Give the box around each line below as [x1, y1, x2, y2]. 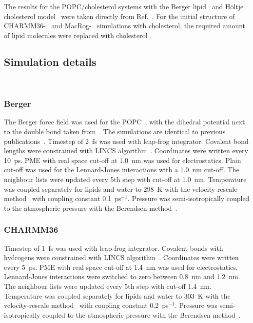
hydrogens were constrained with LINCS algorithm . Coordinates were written [4, 252, 239, 262]
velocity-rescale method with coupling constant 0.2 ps [4, 300, 169, 310]
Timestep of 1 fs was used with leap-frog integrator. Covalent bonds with [4, 242, 223, 253]
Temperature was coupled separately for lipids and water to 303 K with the [4, 290, 231, 301]
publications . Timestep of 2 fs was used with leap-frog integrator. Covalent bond [4, 136, 249, 146]
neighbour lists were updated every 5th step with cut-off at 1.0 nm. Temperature [4, 174, 247, 184]
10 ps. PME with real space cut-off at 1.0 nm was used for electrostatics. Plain [4, 155, 241, 165]
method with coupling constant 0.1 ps [4, 193, 121, 203]
